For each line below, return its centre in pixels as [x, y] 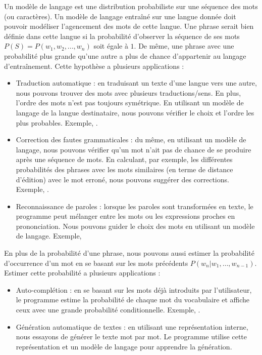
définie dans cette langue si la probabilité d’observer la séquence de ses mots [122, 36]
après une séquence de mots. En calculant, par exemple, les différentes [124, 159]
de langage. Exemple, [49, 236]
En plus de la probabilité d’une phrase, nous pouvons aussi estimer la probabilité [129, 253]
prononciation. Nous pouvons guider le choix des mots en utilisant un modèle [135, 226]
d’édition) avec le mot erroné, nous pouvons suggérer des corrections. [122, 179]
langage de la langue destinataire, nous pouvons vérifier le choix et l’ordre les [135, 112]
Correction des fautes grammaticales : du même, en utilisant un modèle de [131, 140]
